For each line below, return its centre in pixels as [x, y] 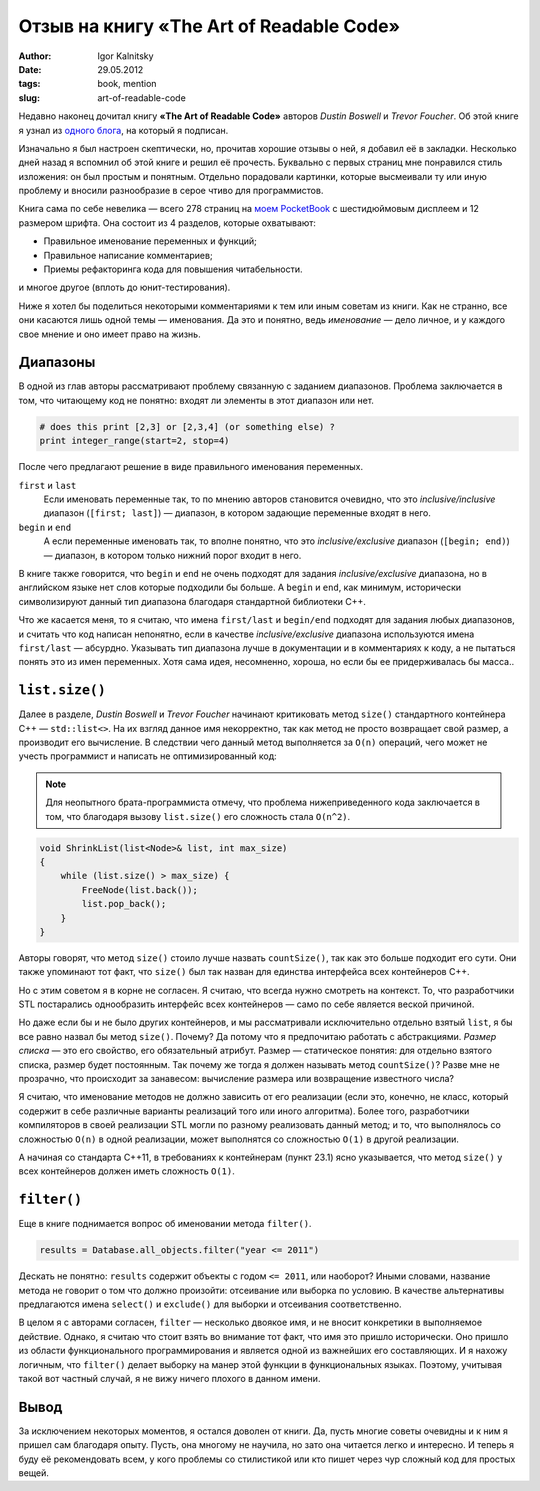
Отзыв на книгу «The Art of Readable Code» [209, 26]
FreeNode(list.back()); [140, 889]
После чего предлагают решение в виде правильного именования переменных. [191, 467]
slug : [29, 97]
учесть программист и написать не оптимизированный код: [147, 756]
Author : [35, 56]
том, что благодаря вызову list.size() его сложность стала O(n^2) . [198, 816]
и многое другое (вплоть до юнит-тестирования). [124, 287]
